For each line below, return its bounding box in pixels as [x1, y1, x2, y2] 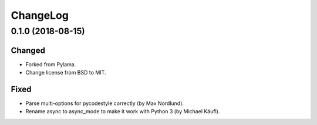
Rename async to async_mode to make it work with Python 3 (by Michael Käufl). [25, 108, 220, 115]
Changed [11, 45, 45, 55]
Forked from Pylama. [25, 60, 76, 67]
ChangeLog [11, 9, 69, 22]
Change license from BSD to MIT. [25, 69, 106, 76]
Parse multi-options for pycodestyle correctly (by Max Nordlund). [25, 100, 184, 107]
